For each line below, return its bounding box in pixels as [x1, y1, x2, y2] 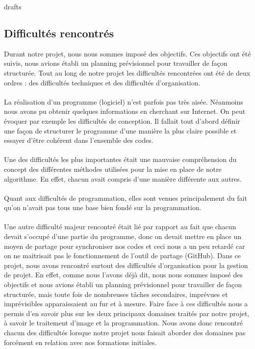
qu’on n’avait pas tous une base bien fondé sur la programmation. [4, 202, 202, 213]
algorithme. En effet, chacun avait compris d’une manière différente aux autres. [4, 173, 242, 184]
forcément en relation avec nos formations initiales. [4, 337, 157, 347]
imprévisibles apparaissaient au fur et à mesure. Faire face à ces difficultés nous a [4, 298, 248, 309]
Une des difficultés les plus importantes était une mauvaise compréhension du [4, 154, 237, 164]
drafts [4, 1, 22, 11]
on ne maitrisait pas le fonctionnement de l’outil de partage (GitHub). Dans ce [4, 250, 241, 261]
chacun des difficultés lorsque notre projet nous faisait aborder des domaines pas [4, 327, 246, 338]
